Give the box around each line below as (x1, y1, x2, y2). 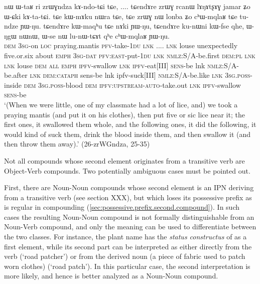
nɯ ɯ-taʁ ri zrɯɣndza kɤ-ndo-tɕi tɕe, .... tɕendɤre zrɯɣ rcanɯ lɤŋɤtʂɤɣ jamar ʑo (4, 1, 250, 11)
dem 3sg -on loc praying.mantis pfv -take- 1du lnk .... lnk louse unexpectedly (4, 40, 238, 51)
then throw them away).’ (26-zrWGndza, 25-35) (4, 138, 150, 149)
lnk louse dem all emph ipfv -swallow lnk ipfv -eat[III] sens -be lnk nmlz (4, 60, 222, 70)
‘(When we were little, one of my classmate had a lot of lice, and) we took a (4, 99, 238, 109)
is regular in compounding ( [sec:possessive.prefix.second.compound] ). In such (4, 202, 240, 212)
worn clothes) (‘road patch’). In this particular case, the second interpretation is (4, 260, 250, 271)
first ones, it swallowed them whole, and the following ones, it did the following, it (4, 119, 256, 129)
